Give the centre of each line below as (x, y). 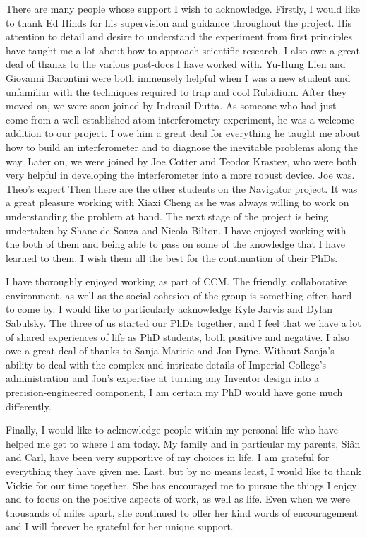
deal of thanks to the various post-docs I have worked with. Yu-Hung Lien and (176, 64)
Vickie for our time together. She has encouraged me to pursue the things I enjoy (181, 485)
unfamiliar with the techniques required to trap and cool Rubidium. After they (176, 91)
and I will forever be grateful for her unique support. (120, 526)
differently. (29, 406)
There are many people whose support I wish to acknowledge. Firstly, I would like (183, 8)
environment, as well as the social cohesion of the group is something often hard (179, 295)
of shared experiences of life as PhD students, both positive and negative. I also (178, 336)
